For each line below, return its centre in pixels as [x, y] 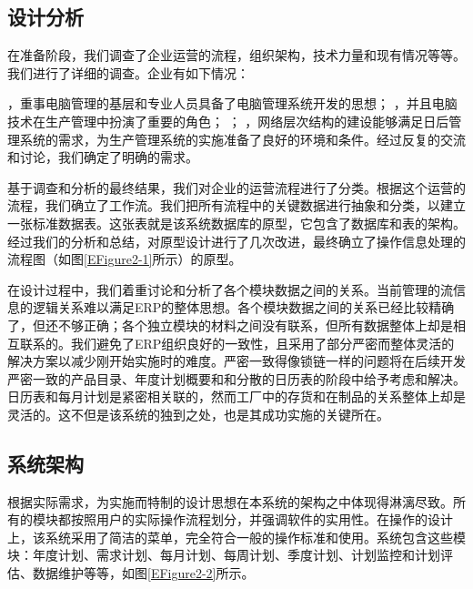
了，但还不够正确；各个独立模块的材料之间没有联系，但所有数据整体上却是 [230, 325]
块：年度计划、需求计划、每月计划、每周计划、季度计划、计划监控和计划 [224, 555]
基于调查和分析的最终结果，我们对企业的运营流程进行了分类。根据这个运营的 [236, 187]
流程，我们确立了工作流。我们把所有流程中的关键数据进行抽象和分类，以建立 [236, 205]
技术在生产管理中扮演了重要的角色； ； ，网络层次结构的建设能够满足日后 [228, 121]
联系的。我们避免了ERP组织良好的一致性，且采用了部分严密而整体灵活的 [237, 343]
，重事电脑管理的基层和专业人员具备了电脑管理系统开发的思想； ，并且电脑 [232, 103]
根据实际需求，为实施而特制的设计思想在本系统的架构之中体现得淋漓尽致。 [230, 501]
